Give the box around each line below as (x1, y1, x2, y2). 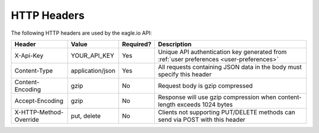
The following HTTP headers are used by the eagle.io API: (11, 29, 152, 36)
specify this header (158, 70, 212, 78)
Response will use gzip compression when (158, 93, 277, 101)
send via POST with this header (158, 115, 246, 124)
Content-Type (14, 66, 53, 75)
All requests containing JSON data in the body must (158, 62, 302, 71)
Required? (122, 40, 152, 48)
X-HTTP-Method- (14, 108, 64, 116)
